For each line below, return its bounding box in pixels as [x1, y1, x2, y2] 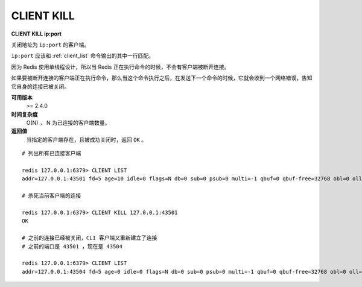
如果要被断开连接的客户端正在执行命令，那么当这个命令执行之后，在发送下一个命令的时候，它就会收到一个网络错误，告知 [11, 74, 313, 81]
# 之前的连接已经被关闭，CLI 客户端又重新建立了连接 [22, 235, 157, 241]
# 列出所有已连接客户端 [22, 150, 81, 157]
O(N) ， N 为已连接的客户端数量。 [26, 119, 110, 127]
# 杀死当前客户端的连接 [22, 192, 81, 199]
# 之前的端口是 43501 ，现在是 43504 [22, 243, 123, 250]
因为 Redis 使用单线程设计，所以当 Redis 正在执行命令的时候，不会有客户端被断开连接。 [11, 63, 230, 71]
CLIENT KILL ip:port [11, 30, 62, 37]
